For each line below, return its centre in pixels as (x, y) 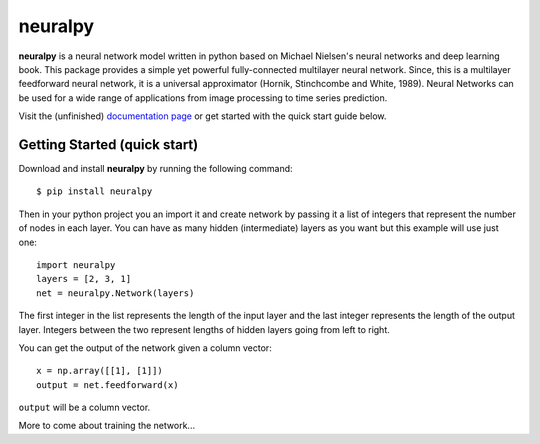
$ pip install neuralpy (94, 191)
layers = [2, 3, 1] (84, 279)
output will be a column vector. (84, 407)
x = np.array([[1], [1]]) (100, 371)
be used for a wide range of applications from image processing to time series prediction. (203, 97)
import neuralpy (76, 264)
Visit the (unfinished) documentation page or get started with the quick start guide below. (202, 116)
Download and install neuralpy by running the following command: (156, 169)
